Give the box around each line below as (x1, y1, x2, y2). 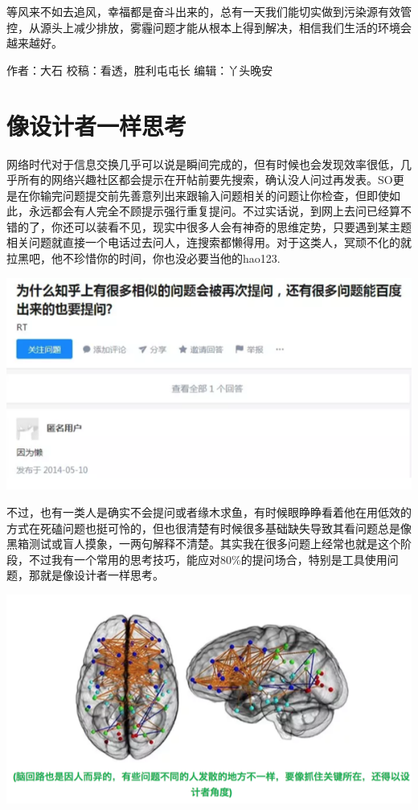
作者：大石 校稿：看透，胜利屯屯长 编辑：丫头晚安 (6, 61, 273, 78)
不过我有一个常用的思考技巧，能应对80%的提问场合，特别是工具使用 (28, 550, 387, 567)
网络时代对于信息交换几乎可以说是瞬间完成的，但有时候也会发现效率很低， (6, 155, 400, 172)
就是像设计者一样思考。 (39, 567, 164, 583)
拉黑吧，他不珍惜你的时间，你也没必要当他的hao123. (6, 250, 281, 267)
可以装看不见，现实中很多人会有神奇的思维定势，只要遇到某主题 (73, 218, 412, 235)
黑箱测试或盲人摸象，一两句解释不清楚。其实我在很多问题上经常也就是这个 (6, 535, 400, 552)
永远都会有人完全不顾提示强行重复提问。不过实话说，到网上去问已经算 (28, 202, 400, 219)
